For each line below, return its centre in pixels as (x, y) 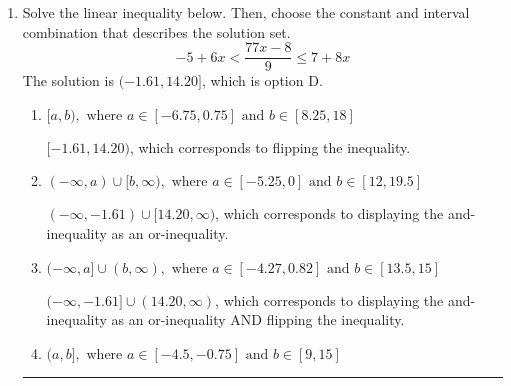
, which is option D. (262, 80)
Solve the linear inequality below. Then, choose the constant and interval (246, 12)
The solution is (68, 80)
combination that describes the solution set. (156, 31)
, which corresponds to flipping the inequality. (270, 146)
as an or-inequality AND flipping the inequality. (258, 319)
